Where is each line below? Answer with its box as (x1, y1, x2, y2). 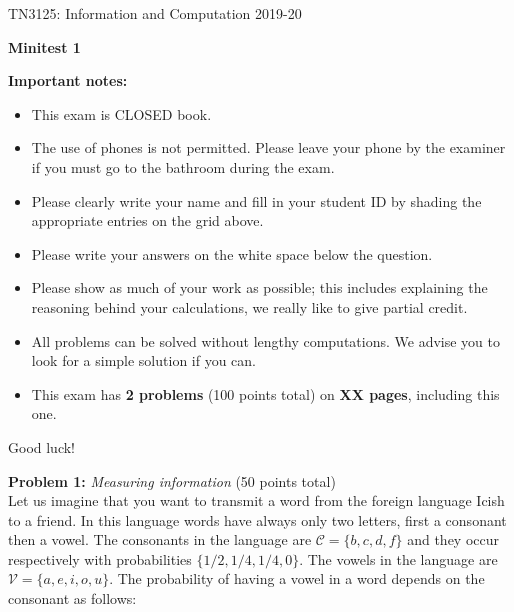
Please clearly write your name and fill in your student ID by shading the (31, 190, 482, 211)
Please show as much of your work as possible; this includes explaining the (31, 277, 488, 298)
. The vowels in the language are (299, 548, 498, 569)
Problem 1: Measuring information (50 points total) (8, 470, 336, 491)
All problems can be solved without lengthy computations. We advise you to (31, 330, 500, 351)
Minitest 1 (8, 36, 81, 57)
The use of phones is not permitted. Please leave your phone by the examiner (31, 137, 506, 158)
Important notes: (8, 70, 128, 91)
